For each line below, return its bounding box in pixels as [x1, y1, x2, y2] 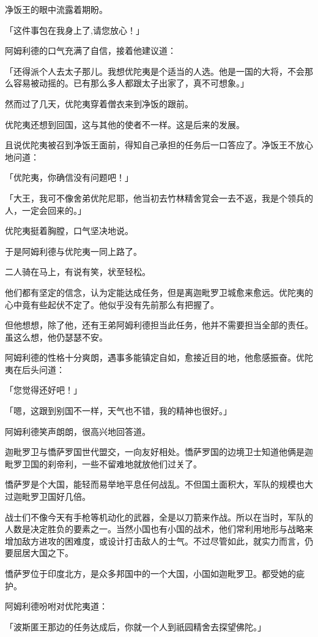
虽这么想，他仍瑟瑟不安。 [5, 330, 108, 343]
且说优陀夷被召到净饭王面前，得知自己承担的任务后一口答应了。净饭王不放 [5, 138, 305, 151]
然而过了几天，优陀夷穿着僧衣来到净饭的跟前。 [5, 97, 193, 110]
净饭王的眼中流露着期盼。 [5, 3, 108, 15]
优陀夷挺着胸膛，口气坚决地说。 [5, 224, 133, 237]
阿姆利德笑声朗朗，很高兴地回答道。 [5, 424, 150, 437]
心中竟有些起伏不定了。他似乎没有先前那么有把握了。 [5, 298, 219, 311]
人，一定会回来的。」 [5, 203, 86, 216]
